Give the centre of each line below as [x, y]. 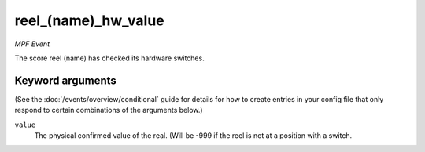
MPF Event [32, 44]
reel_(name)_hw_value [89, 20]
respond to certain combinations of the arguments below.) [109, 110]
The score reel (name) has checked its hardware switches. [109, 58]
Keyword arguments [66, 80]
